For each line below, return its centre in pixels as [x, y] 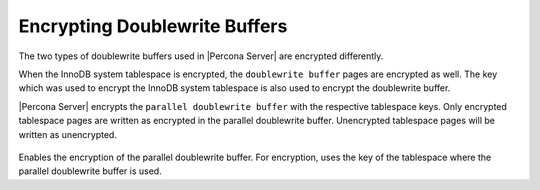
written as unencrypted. [67, 134]
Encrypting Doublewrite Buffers [153, 26]
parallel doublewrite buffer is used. [90, 171]
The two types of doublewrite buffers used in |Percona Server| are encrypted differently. [201, 56]
